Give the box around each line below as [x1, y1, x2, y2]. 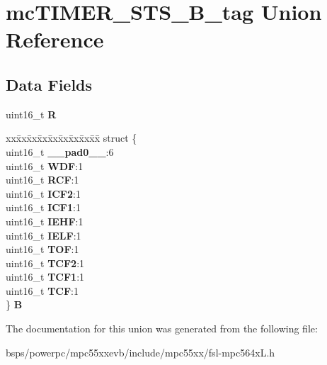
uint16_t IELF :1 [6, 228, 81, 242]
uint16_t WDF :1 [6, 158, 84, 173]
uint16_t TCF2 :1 [6, 255, 85, 270]
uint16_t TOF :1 [6, 242, 79, 257]
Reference [6, 25, 104, 54]
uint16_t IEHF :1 [6, 213, 84, 228]
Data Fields [6, 73, 93, 95]
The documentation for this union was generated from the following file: [6, 321, 318, 336]
